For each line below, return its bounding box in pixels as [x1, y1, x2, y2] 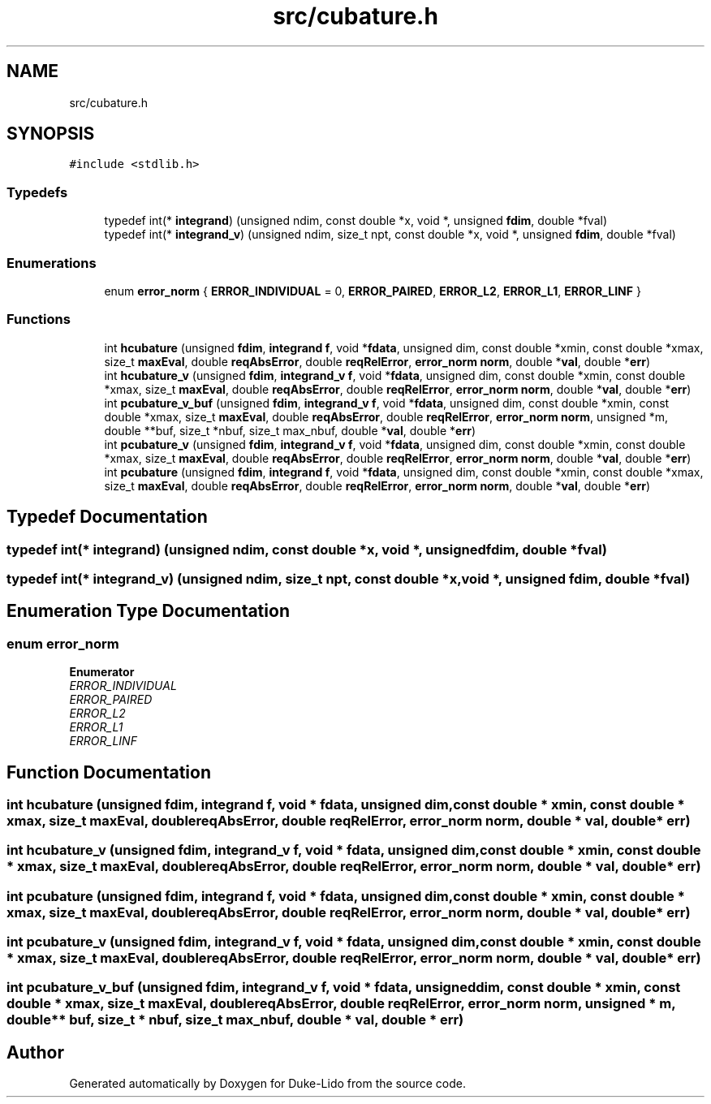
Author [6, 1041, 64, 1063]
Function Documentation [6, 761, 211, 783]
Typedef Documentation [6, 507, 208, 528]
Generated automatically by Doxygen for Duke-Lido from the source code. [69, 1076, 466, 1091]
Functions [6, 311, 71, 328]
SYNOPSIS [6, 123, 95, 144]
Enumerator [69, 665, 135, 679]
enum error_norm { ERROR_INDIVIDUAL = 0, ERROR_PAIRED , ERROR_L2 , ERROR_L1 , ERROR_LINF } [104, 283, 641, 298]
